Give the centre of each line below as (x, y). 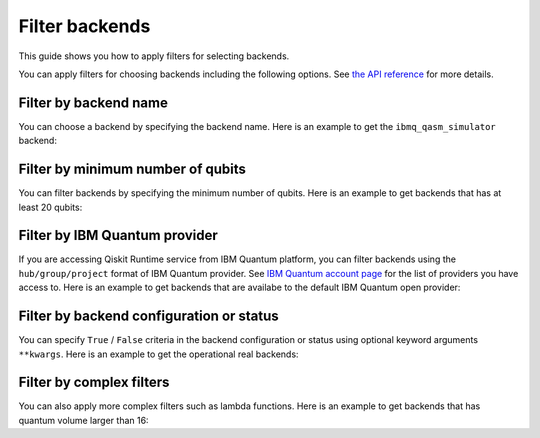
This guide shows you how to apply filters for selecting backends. (154, 56)
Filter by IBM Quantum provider (118, 235)
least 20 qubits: (50, 207)
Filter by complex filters (94, 382)
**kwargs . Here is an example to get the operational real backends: (158, 354)
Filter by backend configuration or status (148, 316)
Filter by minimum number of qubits (132, 169)
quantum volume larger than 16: (83, 420)
